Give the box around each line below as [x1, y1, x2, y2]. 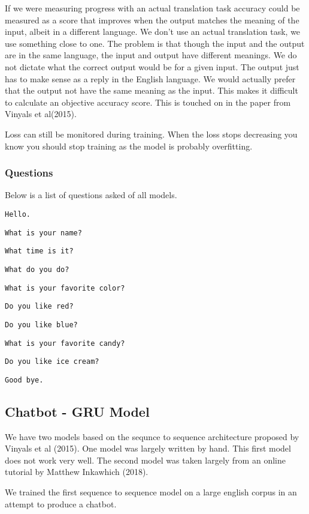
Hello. [5, 210, 31, 219]
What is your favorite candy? [5, 339, 125, 348]
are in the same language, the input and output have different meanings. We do [5, 49, 297, 61]
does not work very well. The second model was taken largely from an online [5, 453, 286, 466]
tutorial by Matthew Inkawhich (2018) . [5, 465, 149, 478]
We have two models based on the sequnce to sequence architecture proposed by [5, 430, 299, 443]
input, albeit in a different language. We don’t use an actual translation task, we [5, 25, 301, 38]
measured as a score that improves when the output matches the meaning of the [5, 13, 299, 26]
